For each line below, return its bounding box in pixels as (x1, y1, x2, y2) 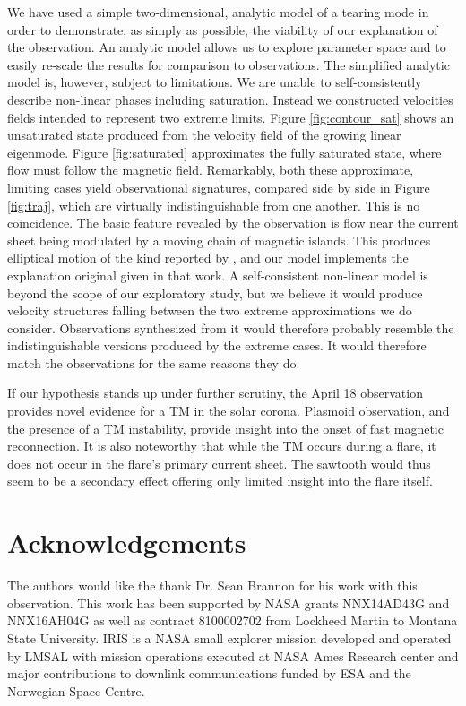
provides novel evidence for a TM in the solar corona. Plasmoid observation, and (7, 401, 450, 420)
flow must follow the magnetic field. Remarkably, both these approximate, (7, 160, 414, 179)
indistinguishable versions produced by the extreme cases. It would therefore (7, 336, 427, 355)
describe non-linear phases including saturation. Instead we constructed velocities (7, 90, 453, 108)
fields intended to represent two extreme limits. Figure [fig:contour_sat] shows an (7, 108, 454, 126)
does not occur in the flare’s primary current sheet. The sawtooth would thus (7, 453, 431, 472)
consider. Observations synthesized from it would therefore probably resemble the (7, 318, 454, 337)
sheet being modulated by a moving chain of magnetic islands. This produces (7, 230, 431, 249)
